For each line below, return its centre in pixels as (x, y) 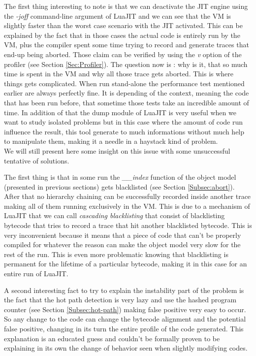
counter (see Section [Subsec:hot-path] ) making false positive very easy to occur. (125, 309)
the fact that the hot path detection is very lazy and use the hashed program (120, 300)
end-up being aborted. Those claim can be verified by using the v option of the (123, 54)
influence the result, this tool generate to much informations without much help (124, 131)
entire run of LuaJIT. (36, 274)
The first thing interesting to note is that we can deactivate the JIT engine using (126, 6)
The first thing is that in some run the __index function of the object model (120, 177)
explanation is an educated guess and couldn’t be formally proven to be (112, 338)
